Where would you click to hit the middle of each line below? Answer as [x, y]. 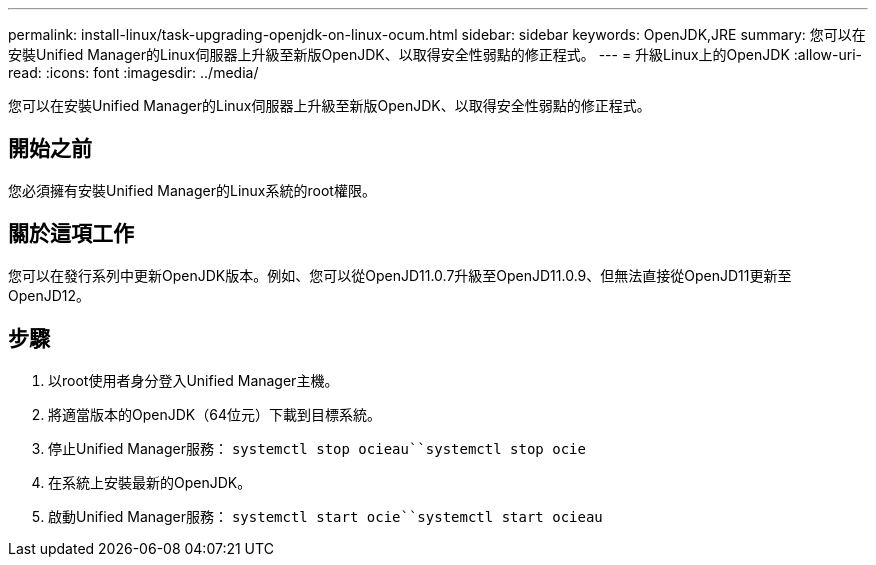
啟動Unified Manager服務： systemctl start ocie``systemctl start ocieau [325, 516]
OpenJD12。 [49, 295]
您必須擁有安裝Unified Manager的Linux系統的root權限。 [192, 190]
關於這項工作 [71, 234]
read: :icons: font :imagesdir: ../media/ [133, 72]
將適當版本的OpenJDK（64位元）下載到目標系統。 [214, 414]
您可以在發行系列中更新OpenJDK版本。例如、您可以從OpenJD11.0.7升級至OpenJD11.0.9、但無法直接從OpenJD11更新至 [400, 275]
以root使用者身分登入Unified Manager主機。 [193, 380]
